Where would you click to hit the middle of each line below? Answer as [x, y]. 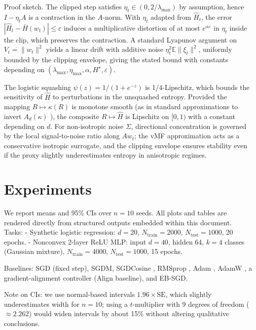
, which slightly [188, 294]
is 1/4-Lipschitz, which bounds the [197, 87]
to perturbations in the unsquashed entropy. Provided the [140, 97]
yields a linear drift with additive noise [105, 49]
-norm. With [121, 17]
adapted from [171, 17]
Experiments [48, 189]
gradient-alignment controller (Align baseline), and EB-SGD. [96, 277]
